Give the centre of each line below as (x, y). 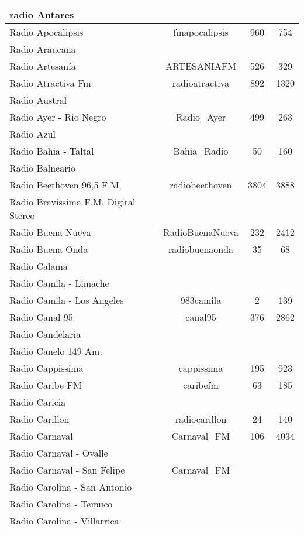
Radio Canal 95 (41, 317)
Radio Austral (38, 100)
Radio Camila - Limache (59, 283)
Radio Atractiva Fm (50, 83)
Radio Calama (39, 266)
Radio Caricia (38, 402)
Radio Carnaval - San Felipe (67, 470)
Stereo (22, 215)
